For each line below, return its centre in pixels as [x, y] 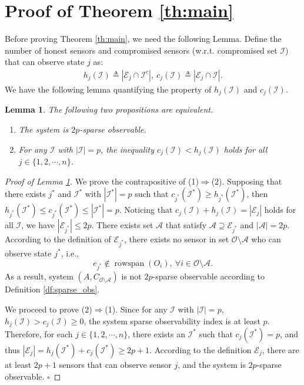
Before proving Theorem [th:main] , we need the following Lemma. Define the [143, 39]
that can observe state [45, 62]
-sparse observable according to [208, 276]
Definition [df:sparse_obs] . [52, 289]
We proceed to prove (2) [49, 309]
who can [266, 239]
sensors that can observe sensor [115, 364]
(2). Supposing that [247, 181]
